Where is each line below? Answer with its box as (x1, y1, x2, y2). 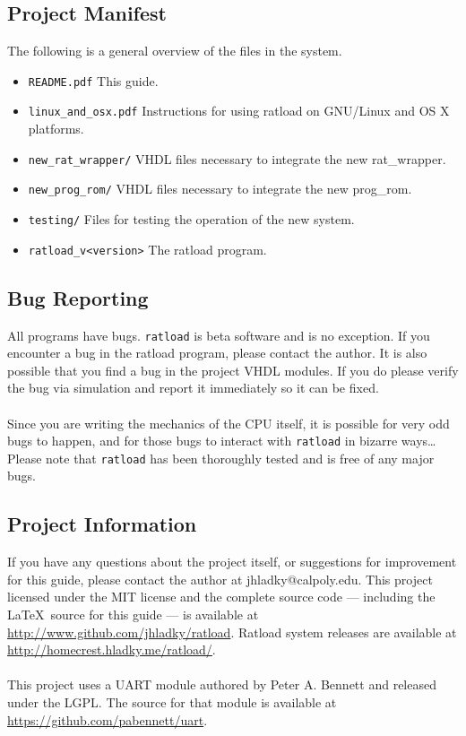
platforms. (28, 119, 84, 138)
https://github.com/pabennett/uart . (7, 710, 208, 729)
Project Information (7, 510, 197, 538)
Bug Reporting (7, 283, 149, 311)
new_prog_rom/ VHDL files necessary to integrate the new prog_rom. (28, 179, 412, 198)
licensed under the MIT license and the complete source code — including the (7, 587, 436, 606)
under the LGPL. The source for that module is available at (7, 693, 337, 712)
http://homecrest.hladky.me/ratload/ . (7, 640, 216, 659)
